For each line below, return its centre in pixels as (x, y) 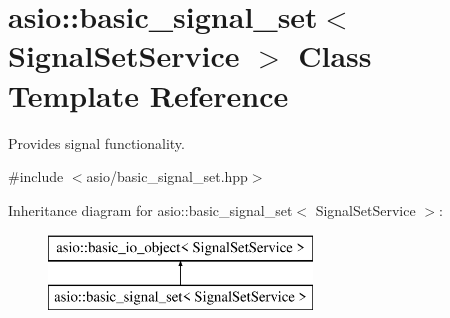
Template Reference (148, 94)
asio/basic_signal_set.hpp (167, 176)
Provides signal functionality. (96, 142)
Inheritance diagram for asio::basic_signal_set (150, 209)
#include (36, 176)
